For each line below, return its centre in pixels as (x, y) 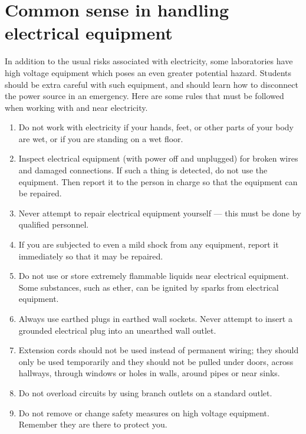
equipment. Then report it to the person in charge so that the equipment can (158, 181)
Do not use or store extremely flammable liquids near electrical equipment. (154, 276)
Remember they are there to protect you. (93, 424)
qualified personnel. (54, 224)
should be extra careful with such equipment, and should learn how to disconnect (152, 84)
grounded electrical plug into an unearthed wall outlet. (117, 330)
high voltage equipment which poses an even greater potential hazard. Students (148, 72)
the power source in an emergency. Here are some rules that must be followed (144, 96)
